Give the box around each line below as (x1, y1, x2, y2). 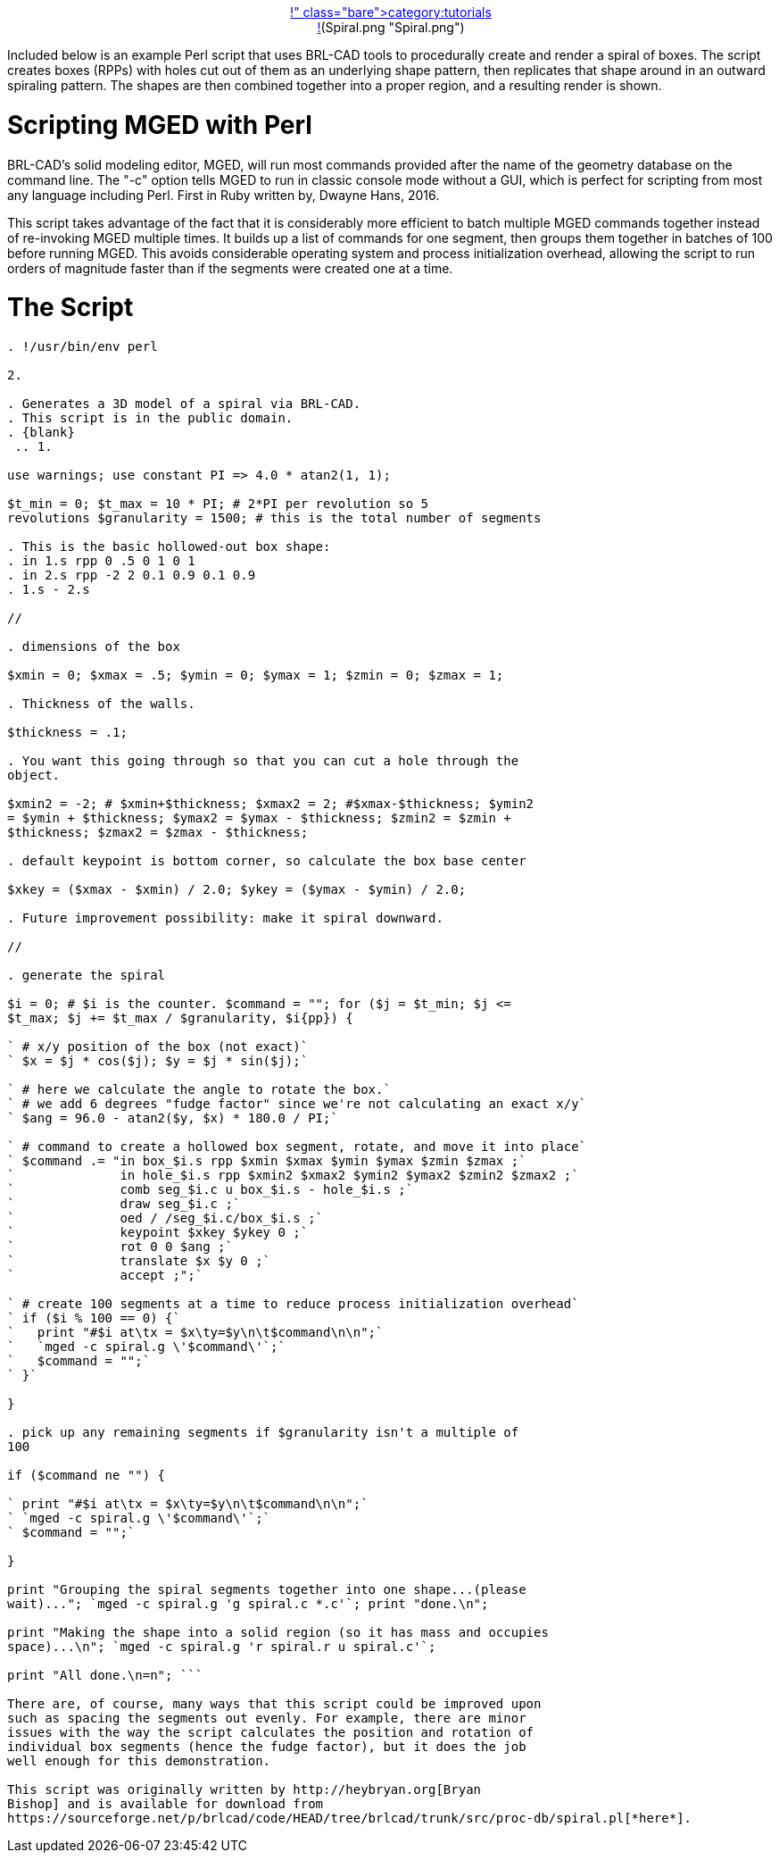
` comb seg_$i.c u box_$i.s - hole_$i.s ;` (7, 1182, 414, 1197)
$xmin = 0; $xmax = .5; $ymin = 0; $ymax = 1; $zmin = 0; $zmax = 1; (7, 668, 504, 682)
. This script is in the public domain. (7, 411, 294, 425)
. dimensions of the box (7, 639, 180, 654)
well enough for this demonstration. (7, 1754, 271, 1768)
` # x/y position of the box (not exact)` (7, 1039, 309, 1054)
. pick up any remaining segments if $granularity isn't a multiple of (7, 1425, 519, 1439)
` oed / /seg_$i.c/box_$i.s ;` (7, 1211, 324, 1225)
